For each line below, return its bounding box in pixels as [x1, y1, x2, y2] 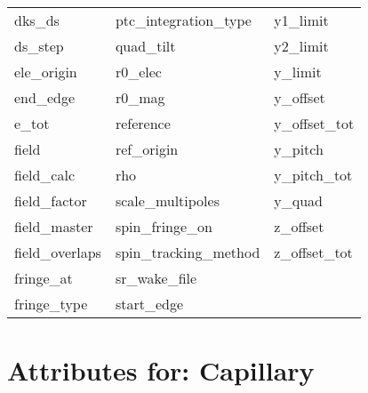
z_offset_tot [274, 242, 353, 262]
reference [115, 113, 171, 133]
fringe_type [14, 293, 88, 314]
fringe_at [14, 268, 73, 288]
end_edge [14, 87, 76, 108]
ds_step [14, 36, 64, 56]
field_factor [14, 190, 87, 211]
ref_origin [115, 139, 179, 159]
